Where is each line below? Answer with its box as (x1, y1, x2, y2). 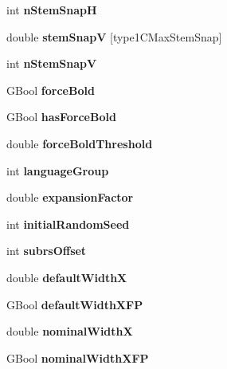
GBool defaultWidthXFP (6, 296, 143, 312)
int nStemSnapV (6, 55, 97, 72)
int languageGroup (6, 162, 109, 179)
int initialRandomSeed (6, 215, 130, 232)
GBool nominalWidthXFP (6, 349, 149, 366)
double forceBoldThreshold (6, 135, 153, 151)
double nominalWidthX (6, 323, 133, 340)
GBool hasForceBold (6, 108, 116, 125)
